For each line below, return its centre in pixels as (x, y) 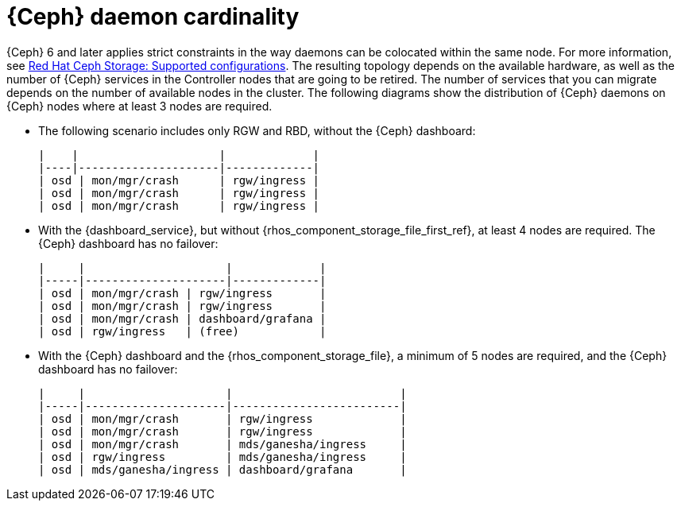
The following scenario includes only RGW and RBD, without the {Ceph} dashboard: (257, 130)
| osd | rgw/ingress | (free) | (182, 331)
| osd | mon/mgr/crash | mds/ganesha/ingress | (222, 444)
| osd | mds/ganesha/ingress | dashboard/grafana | (222, 469)
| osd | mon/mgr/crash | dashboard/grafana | (182, 318)
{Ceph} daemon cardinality (153, 17)
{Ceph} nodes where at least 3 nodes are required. (139, 106)
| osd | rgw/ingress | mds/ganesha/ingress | (222, 457)
